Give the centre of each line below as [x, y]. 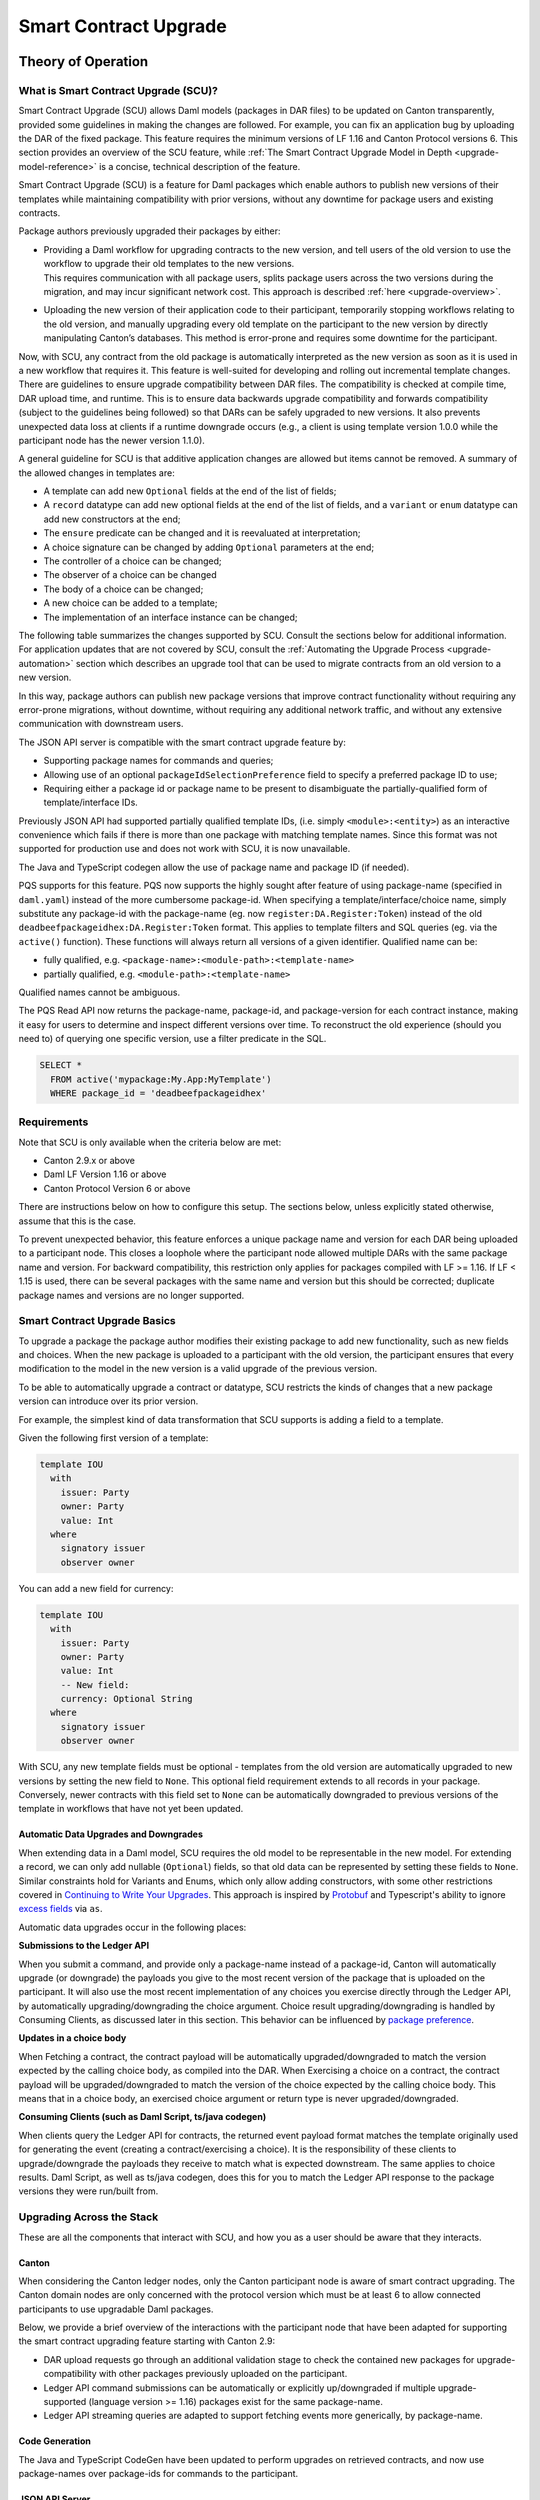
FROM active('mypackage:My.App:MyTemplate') [161, 1079]
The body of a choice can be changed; [123, 589]
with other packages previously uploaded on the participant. [223, 2374]
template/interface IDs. [91, 802]
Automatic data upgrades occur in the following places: [132, 1927]
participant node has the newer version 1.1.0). [111, 440]
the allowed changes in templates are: [96, 472]
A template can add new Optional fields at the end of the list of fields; [190, 491]
